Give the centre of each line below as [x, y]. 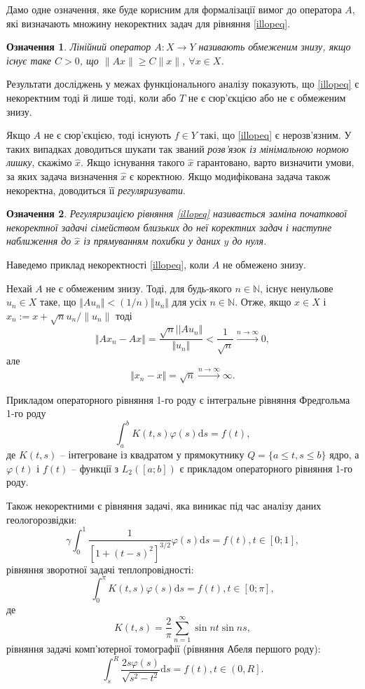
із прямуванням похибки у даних [152, 241]
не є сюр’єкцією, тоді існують [108, 135]
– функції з [95, 468]
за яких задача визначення [62, 176]
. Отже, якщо [263, 302]
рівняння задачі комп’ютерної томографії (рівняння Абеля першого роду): [164, 649]
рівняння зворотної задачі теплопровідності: [100, 569]
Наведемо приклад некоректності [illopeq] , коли [108, 264]
